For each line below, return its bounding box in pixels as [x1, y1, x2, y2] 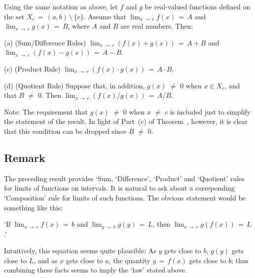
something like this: [4, 202, 63, 212]
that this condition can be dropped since [4, 125, 127, 136]
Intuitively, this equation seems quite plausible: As [4, 245, 156, 256]
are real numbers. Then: [120, 21, 193, 31]
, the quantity [109, 255, 150, 265]
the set [4, 11, 25, 21]
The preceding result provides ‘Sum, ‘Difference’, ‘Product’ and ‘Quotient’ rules [4, 173, 245, 183]
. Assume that [83, 11, 126, 21]
